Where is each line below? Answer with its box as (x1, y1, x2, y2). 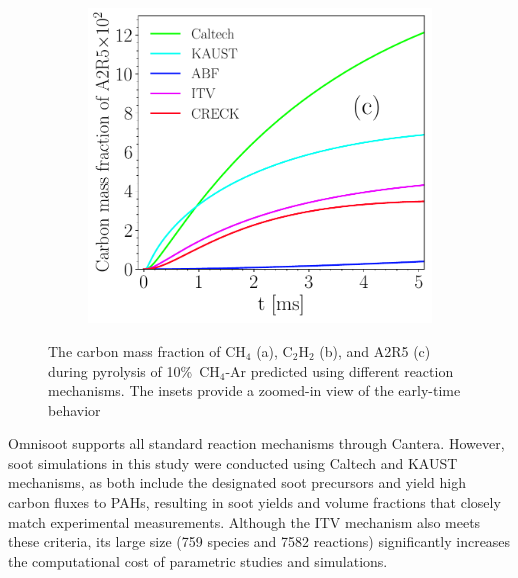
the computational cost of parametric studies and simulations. (8, 550, 388, 571)
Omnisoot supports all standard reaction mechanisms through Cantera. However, (8, 433, 505, 454)
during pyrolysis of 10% (48, 360, 193, 381)
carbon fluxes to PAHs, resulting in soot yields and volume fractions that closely (8, 492, 501, 513)
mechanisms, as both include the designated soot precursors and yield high (8, 472, 466, 493)
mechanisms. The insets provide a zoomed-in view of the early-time (48, 380, 461, 401)
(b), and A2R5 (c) (319, 340, 431, 361)
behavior (48, 399, 101, 420)
